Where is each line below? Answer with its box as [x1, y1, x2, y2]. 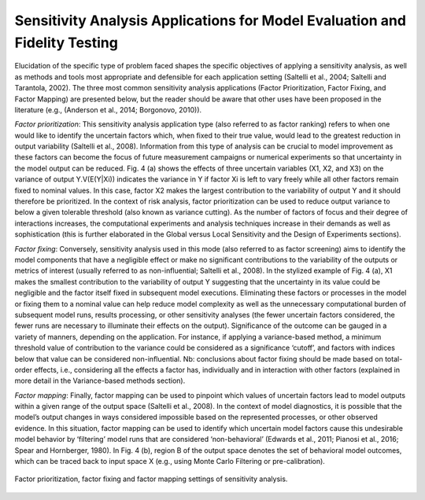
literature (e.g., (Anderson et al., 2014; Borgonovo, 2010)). [14, 105, 202, 114]
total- [384, 354, 403, 363]
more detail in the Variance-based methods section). [14, 376, 186, 385]
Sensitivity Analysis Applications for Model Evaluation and [14, 12, 407, 29]
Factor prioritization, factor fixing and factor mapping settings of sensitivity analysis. [14, 474, 288, 483]
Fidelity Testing [14, 34, 118, 51]
